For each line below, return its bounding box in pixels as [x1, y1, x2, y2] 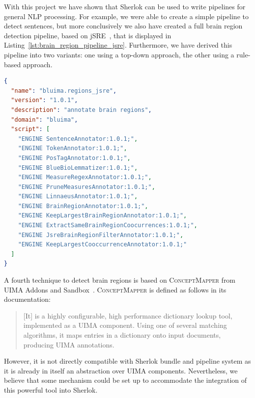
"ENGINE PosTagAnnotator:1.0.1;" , [18, 154, 131, 161]
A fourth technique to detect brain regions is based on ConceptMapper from [4, 275, 236, 285]
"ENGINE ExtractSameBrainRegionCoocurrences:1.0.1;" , [18, 222, 198, 229]
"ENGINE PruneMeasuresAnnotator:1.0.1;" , [18, 183, 155, 190]
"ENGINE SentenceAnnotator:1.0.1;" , [18, 135, 138, 142]
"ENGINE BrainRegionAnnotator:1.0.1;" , [18, 202, 148, 210]
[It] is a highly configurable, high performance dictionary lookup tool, [23, 310, 232, 320]
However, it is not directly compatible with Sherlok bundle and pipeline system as [4, 356, 251, 366]
